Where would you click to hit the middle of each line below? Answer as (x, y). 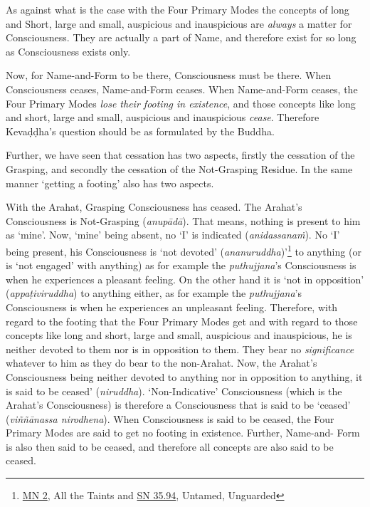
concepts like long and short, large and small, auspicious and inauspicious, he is (179, 335)
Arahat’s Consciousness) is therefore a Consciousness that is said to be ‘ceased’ (178, 405)
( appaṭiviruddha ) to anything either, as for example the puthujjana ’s (154, 293)
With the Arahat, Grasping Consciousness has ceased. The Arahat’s (154, 207)
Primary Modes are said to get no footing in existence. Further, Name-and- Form (183, 433)
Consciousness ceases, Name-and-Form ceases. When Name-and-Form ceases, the (182, 89)
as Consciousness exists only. (68, 51)
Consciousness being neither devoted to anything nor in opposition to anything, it (184, 376)
